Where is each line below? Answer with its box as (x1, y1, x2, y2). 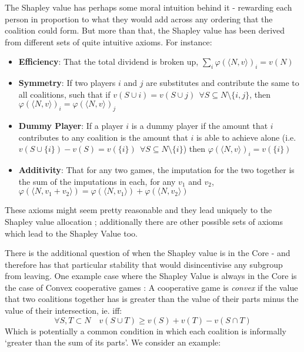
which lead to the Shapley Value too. (5, 227, 138, 239)
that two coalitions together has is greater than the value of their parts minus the (5, 293, 299, 305)
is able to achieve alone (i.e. (196, 131, 296, 143)
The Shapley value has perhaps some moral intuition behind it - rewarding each (5, 1, 292, 13)
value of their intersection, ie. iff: (5, 304, 122, 317)
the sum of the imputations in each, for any (18, 175, 176, 187)
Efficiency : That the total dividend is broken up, (18, 55, 199, 68)
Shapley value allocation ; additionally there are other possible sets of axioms (5, 215, 283, 227)
